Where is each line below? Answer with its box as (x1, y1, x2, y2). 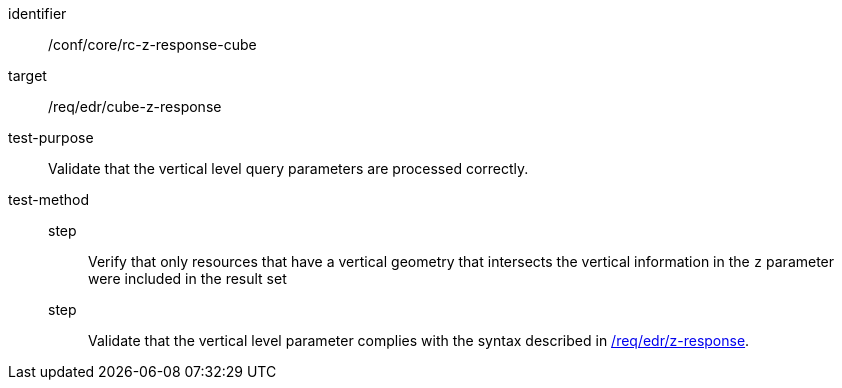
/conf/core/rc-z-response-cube (48, 36, 257, 53)
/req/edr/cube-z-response (48, 98, 222, 115)
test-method (8, 191, 89, 208)
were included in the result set (88, 270, 287, 287)
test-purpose (8, 129, 94, 146)
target (8, 67, 47, 84)
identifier (8, 5, 67, 22)
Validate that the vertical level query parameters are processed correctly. (48, 160, 529, 177)
